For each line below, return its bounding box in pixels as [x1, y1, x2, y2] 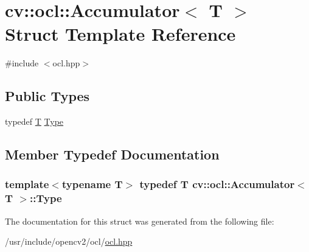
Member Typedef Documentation [5, 145, 220, 164]
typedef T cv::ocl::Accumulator [139, 177, 295, 192]
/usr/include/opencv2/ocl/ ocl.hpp [5, 235, 133, 248]
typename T [61, 177, 123, 192]
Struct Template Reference [5, 21, 236, 46]
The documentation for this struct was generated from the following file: [5, 214, 274, 227]
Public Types [5, 86, 90, 105]
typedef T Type [5, 115, 64, 128]
